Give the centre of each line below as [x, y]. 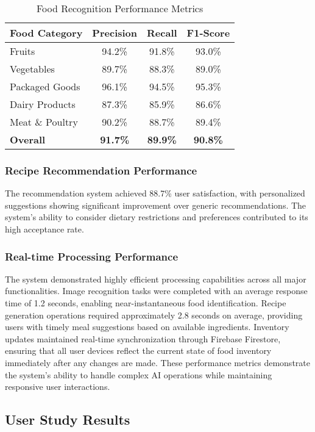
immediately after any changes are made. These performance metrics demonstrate [157, 362]
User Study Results [68, 419]
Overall [28, 139]
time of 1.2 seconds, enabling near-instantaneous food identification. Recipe [146, 303]
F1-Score [208, 33]
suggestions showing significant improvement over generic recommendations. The [156, 205]
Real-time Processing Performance [92, 256]
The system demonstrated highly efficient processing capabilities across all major [156, 279]
